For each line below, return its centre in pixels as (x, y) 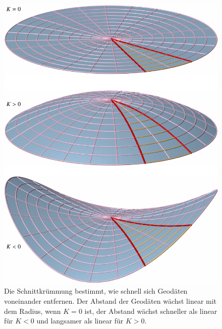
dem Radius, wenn (33, 311)
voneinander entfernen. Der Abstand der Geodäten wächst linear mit (110, 301)
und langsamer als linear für (80, 321)
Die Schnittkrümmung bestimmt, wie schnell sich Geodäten (96, 291)
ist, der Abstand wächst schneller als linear (151, 311)
